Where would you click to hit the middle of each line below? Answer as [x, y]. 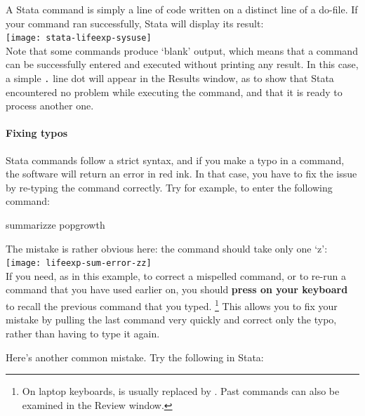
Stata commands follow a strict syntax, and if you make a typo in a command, [175, 160]
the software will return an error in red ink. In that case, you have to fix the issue [181, 174]
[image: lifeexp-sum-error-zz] [79, 263]
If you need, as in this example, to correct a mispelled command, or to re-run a [176, 275]
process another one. [50, 106]
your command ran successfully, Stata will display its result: [135, 23]
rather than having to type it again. [83, 333]
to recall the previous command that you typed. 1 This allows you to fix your [172, 305]
